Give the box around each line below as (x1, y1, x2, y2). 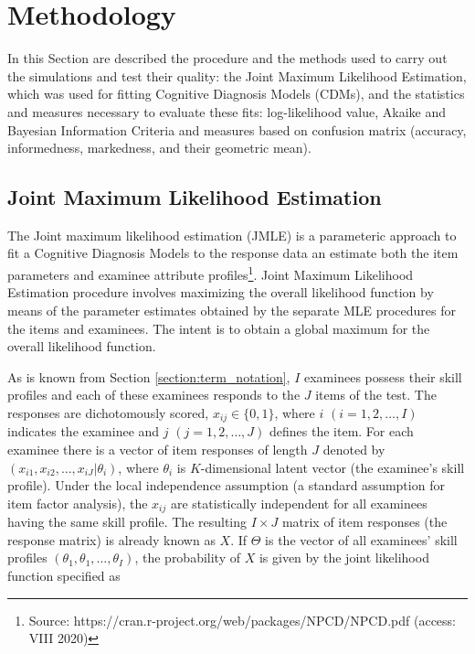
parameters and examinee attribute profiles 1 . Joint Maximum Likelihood (7, 263, 414, 284)
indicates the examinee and (7, 422, 160, 441)
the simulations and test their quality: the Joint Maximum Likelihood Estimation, (7, 66, 467, 85)
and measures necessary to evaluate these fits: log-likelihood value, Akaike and (7, 102, 447, 121)
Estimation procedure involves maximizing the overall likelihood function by (7, 283, 434, 302)
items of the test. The (315, 385, 437, 404)
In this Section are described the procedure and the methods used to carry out (7, 48, 448, 68)
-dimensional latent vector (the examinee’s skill (200, 457, 465, 477)
